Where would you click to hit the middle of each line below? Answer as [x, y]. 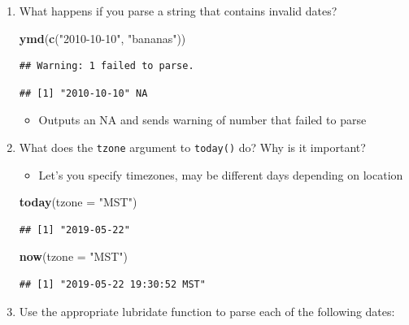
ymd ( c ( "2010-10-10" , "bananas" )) [102, 38]
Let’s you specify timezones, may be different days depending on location [221, 174]
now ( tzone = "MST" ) [73, 256]
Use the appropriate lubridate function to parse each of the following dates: [207, 311]
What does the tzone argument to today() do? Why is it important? [192, 147]
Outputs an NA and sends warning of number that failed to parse [202, 120]
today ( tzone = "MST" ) [78, 202]
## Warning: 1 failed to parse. [107, 66]
